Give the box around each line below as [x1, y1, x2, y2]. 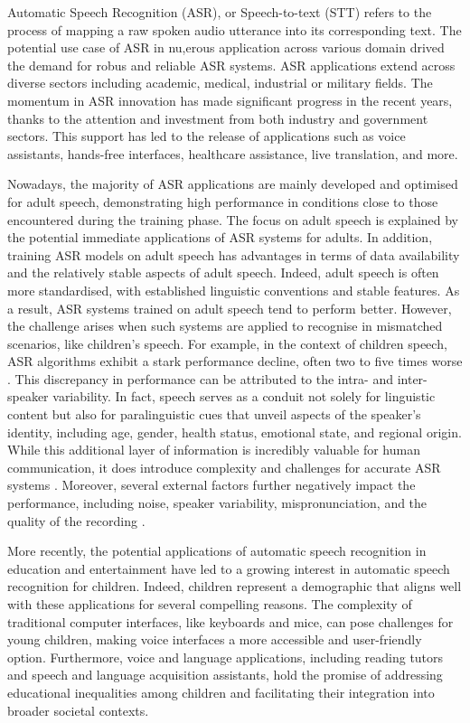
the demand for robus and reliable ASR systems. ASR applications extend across [7, 55, 456, 74]
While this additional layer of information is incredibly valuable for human [7, 440, 420, 459]
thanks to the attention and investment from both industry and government [7, 108, 428, 127]
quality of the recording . [7, 511, 146, 530]
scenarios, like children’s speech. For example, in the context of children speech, [7, 333, 447, 352]
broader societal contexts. [7, 700, 149, 719]
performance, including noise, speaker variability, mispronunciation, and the [7, 493, 428, 512]
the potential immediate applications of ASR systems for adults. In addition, [7, 228, 433, 247]
